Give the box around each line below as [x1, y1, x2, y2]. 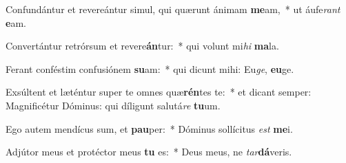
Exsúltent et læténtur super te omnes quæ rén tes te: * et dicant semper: [6, 85, 312, 99]
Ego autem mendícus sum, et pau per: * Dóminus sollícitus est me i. [6, 121, 293, 135]
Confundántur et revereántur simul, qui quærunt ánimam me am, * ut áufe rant [6, 2, 340, 16]
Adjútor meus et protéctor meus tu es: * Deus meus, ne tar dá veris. [6, 144, 292, 159]
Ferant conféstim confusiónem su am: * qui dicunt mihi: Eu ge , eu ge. [6, 61, 294, 76]
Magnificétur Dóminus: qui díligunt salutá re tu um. [6, 98, 221, 112]
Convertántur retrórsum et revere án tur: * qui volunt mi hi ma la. [6, 39, 279, 53]
